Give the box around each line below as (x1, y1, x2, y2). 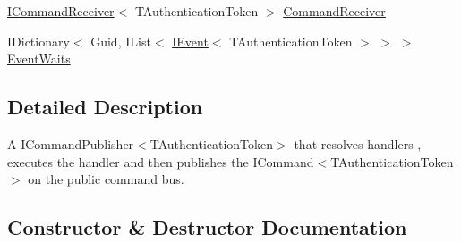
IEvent (172, 31, 209, 50)
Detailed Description (7, 93, 203, 121)
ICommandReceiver (7, 2, 115, 20)
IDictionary (7, 31, 70, 50)
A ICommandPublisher (7, 134, 134, 153)
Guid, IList (90, 31, 151, 50)
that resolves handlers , (294, 134, 422, 153)
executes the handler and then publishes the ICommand (7, 152, 314, 171)
